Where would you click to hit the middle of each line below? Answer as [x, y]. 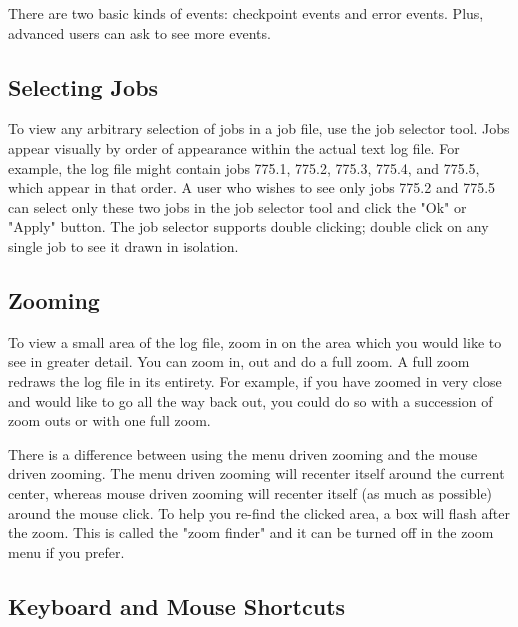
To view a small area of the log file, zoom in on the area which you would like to [255, 341]
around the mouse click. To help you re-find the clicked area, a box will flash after [259, 512]
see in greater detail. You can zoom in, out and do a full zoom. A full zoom [239, 361]
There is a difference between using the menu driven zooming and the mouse [243, 453]
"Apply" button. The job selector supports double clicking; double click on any [248, 226]
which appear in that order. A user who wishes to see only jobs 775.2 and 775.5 [252, 187]
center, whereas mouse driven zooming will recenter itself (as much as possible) [250, 492]
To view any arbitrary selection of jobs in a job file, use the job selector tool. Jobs [259, 128]
